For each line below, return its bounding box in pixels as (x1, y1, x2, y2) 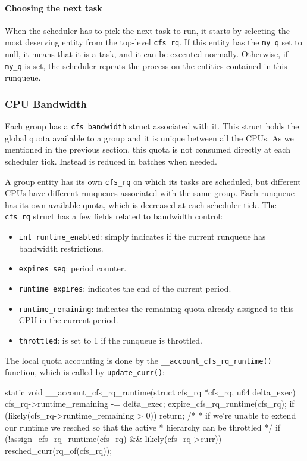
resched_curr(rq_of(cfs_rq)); (5, 444, 112, 456)
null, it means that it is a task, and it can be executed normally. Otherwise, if (5, 48, 288, 60)
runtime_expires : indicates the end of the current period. (18, 281, 231, 294)
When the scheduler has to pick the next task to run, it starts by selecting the (5, 24, 290, 36)
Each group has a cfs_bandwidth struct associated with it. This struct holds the (5, 120, 299, 132)
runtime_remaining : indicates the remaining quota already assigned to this (18, 302, 294, 314)
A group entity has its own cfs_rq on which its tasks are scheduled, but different (5, 175, 301, 187)
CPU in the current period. (18, 314, 118, 326)
